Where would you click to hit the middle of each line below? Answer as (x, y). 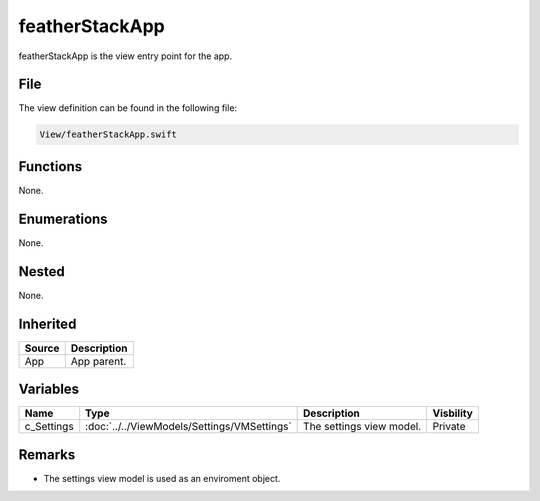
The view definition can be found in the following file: (128, 108)
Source (42, 348)
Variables (49, 389)
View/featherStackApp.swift (108, 134)
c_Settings (49, 427)
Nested (41, 271)
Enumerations (63, 218)
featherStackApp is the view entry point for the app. (125, 56)
